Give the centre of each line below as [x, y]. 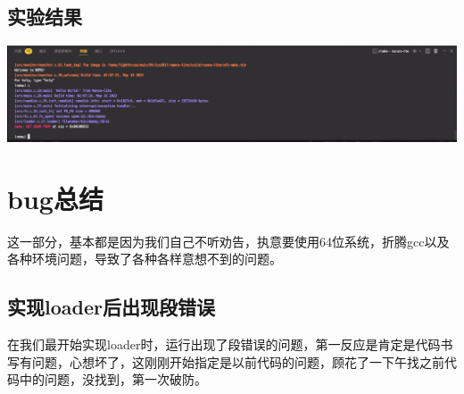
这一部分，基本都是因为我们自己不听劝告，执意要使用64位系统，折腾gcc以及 [228, 241]
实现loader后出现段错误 [111, 307]
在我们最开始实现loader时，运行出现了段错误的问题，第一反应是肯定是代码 [224, 344]
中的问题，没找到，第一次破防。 [113, 379]
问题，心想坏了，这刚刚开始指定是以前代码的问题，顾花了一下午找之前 [238, 361]
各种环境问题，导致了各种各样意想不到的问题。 [145, 259]
